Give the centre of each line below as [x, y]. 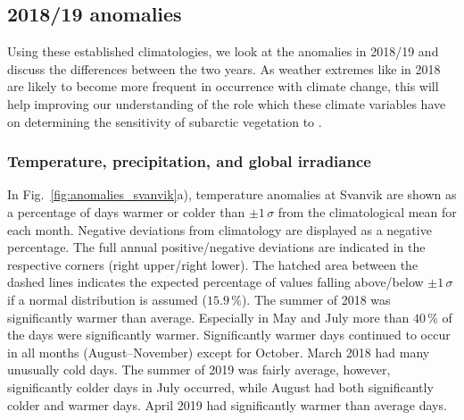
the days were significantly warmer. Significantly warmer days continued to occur [229, 335]
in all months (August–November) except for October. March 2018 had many [219, 352]
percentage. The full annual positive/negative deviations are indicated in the [216, 247]
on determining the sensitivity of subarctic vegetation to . [165, 121]
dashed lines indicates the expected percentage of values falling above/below [215, 282]
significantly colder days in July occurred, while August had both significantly [220, 386]
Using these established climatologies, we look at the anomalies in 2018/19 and [223, 51]
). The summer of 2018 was [316, 299]
